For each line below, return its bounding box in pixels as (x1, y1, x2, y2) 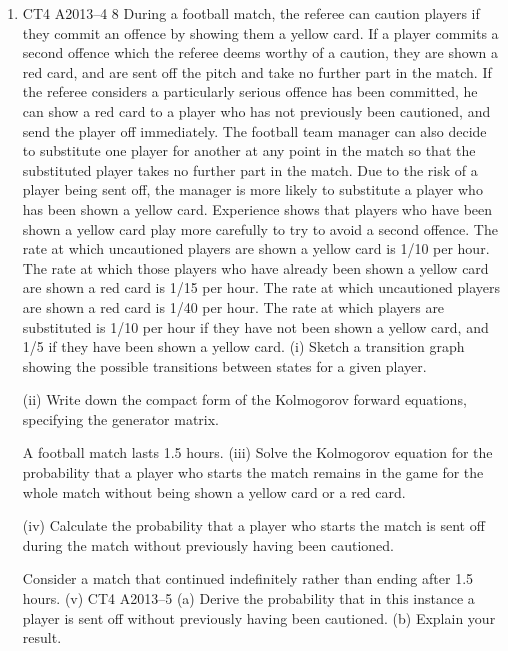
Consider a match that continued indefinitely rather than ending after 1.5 (22, 568, 474, 589)
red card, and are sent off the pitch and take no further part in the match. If (22, 61, 492, 82)
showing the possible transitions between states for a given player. (22, 355, 427, 376)
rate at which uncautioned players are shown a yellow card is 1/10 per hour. (22, 238, 490, 259)
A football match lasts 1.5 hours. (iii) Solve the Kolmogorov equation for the (22, 442, 493, 463)
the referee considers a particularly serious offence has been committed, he (22, 81, 478, 102)
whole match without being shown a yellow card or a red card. (22, 481, 406, 502)
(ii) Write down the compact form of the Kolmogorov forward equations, (22, 389, 467, 410)
